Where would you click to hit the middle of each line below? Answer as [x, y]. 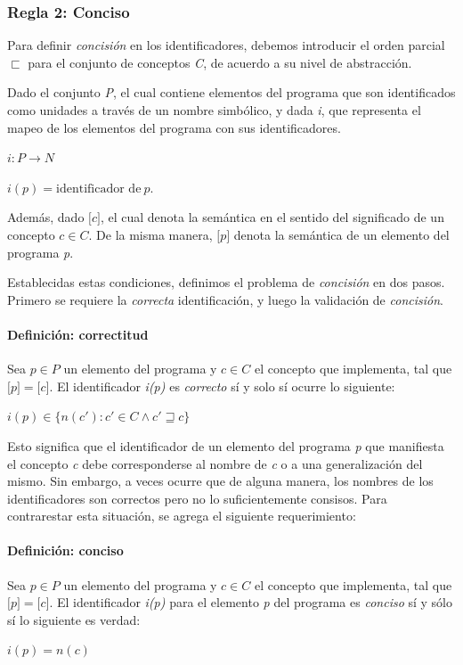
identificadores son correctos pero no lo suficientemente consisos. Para [197, 498]
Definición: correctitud [78, 334]
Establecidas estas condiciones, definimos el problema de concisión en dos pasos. [226, 282]
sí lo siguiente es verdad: [74, 619]
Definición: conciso [65, 550]
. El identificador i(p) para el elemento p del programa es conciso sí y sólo [251, 602]
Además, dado [46, 217]
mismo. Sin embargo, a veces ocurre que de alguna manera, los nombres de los [220, 481]
